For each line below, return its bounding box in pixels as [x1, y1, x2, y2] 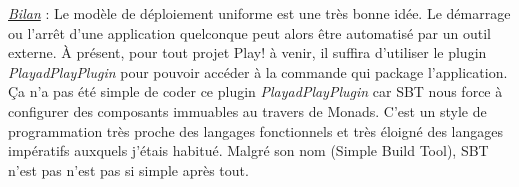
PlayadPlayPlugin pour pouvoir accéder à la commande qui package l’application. [8, 61, 508, 82]
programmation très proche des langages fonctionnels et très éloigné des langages [8, 120, 503, 141]
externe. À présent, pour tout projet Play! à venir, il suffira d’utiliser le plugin [8, 42, 487, 63]
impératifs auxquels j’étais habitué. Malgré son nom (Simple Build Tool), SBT [8, 140, 489, 161]
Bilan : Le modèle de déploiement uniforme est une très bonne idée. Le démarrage [8, 3, 511, 23]
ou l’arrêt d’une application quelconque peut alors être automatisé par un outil [8, 22, 492, 43]
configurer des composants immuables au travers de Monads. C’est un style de [8, 100, 487, 121]
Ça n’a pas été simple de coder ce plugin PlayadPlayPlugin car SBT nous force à [8, 81, 503, 102]
